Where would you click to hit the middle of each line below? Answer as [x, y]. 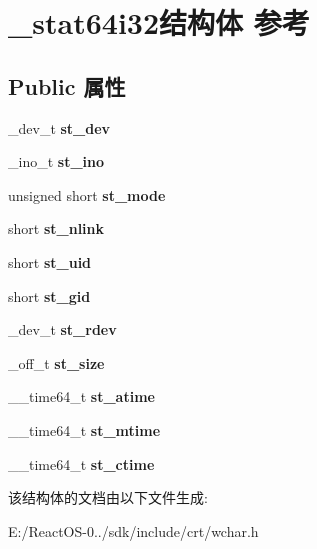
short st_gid [49, 295]
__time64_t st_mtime [84, 429]
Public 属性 [67, 85]
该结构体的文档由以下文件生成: [108, 497]
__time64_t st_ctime [81, 463]
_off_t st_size [56, 362]
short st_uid [50, 261]
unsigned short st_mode [87, 194]
